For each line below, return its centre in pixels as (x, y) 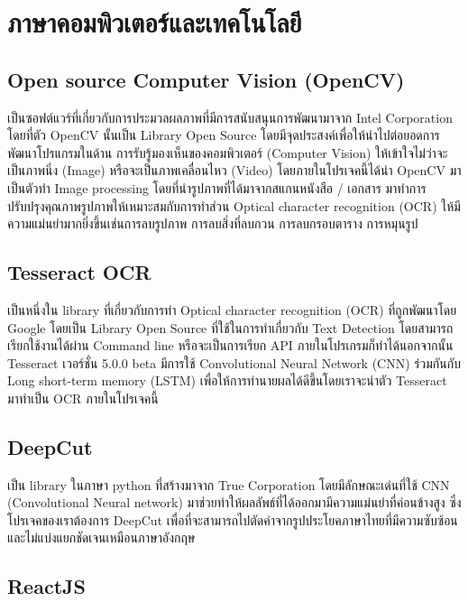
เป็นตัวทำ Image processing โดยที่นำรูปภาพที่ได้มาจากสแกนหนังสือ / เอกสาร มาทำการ (217, 187)
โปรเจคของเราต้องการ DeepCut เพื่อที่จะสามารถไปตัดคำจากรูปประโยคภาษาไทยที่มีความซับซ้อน (233, 519)
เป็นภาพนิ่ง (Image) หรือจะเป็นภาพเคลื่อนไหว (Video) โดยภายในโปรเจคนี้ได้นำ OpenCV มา (234, 170)
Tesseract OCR (79, 272)
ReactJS (46, 586)
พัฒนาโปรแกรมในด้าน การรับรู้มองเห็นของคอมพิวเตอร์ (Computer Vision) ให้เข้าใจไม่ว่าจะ (228, 152)
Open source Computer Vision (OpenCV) (206, 79)
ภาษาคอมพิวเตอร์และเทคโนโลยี (155, 22)
